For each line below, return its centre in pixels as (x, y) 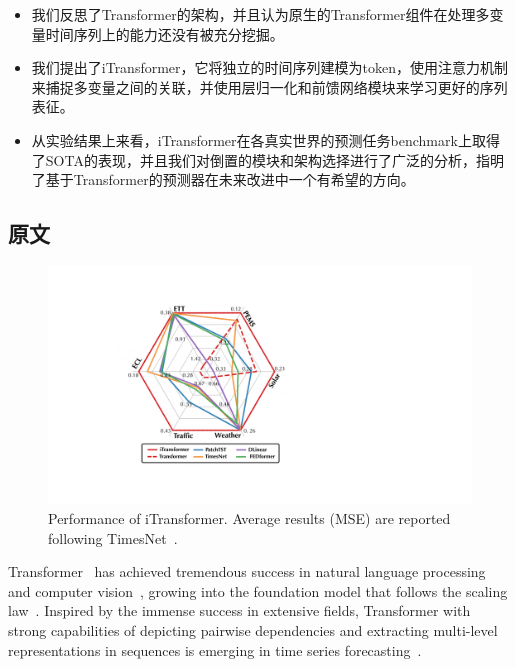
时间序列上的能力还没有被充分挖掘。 (164, 33)
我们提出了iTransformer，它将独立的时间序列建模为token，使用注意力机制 (270, 67)
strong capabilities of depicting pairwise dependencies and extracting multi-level (253, 630)
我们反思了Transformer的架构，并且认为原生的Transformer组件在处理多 (260, 14)
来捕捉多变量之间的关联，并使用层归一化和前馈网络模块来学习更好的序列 (269, 86)
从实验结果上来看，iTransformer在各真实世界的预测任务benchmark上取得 (265, 139)
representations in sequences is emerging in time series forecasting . (215, 649)
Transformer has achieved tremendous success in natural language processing (247, 571)
